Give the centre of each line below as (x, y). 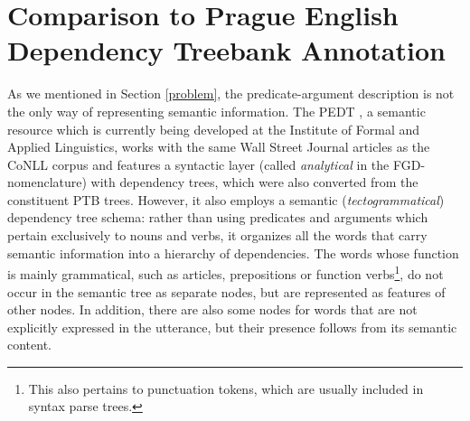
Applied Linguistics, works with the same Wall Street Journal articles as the (219, 147)
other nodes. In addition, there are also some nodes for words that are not (212, 309)
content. (29, 345)
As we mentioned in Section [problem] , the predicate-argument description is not (231, 94)
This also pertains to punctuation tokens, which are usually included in (226, 388)
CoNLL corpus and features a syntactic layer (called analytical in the (198, 164)
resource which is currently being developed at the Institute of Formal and (214, 129)
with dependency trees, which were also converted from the (254, 182)
